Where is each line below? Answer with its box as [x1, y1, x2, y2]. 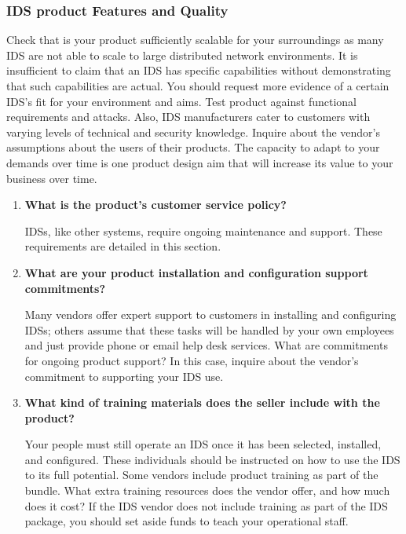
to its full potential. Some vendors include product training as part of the [24, 466, 379, 483]
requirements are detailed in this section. [24, 238, 221, 254]
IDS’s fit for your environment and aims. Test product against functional [6, 93, 357, 109]
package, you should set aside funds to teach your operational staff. [24, 513, 349, 529]
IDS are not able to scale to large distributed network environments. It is [6, 46, 358, 63]
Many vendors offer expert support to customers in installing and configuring [24, 306, 397, 323]
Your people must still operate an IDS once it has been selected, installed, [24, 436, 382, 452]
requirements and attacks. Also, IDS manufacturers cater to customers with [6, 108, 371, 125]
